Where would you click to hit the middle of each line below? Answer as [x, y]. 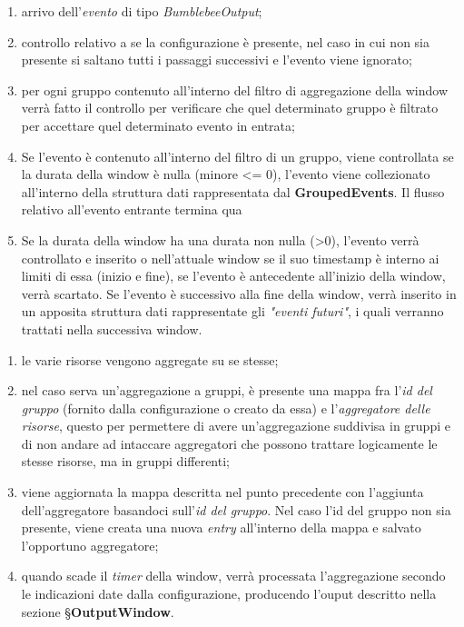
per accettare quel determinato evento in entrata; [158, 125]
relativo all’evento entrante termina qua [132, 209]
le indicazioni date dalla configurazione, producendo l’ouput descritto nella [229, 594]
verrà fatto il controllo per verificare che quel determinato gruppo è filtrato [230, 108]
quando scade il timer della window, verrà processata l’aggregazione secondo [233, 576]
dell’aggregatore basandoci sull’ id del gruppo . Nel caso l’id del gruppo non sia [236, 509]
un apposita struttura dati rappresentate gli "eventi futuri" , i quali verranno [232, 311]
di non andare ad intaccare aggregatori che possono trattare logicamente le [229, 443]
